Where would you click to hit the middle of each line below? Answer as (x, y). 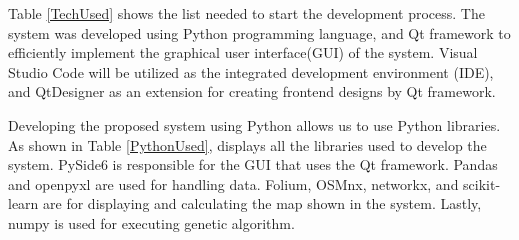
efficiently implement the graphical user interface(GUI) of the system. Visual (243, 52)
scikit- (482, 183)
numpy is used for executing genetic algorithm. (151, 222)
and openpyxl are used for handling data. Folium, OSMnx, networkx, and (233, 183)
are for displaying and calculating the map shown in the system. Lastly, (262, 203)
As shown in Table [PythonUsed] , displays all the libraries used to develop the (247, 144)
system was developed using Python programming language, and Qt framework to (259, 32)
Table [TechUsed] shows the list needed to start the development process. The (246, 13)
